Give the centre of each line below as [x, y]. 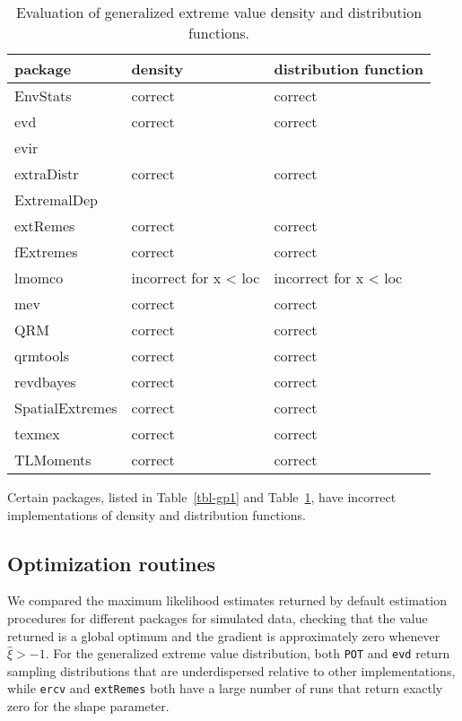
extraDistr [47, 174]
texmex [37, 434]
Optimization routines [112, 563]
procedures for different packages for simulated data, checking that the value [218, 617]
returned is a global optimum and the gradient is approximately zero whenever [224, 635]
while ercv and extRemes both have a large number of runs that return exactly [225, 688]
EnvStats [43, 96]
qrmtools [42, 356]
